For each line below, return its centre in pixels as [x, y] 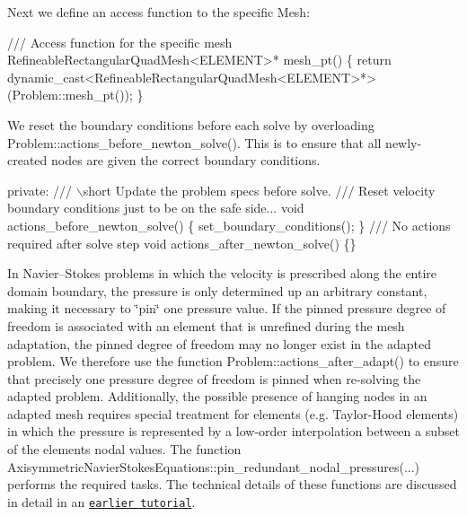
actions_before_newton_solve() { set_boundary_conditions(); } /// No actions [229, 225]
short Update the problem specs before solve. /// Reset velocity [259, 190]
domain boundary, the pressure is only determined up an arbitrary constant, [217, 290]
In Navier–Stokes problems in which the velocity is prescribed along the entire [222, 273]
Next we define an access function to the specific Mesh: [159, 12]
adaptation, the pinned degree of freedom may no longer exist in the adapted [219, 343]
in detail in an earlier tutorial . [101, 501]
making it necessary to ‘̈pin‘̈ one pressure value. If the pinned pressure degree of [227, 308]
